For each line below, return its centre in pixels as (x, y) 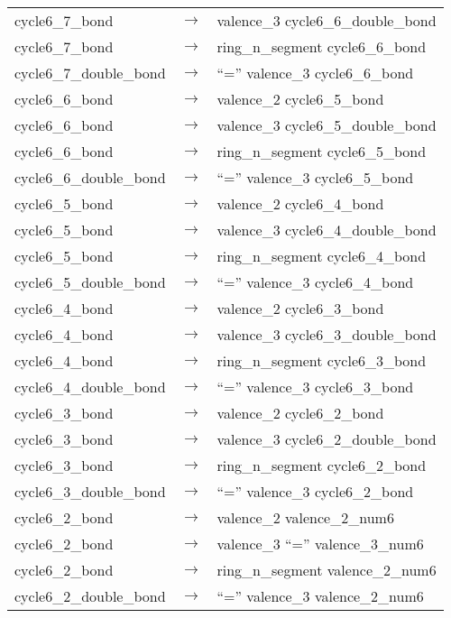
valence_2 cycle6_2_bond (300, 413)
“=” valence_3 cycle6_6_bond (315, 73)
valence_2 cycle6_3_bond (300, 308)
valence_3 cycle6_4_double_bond (327, 230)
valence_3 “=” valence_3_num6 (320, 544)
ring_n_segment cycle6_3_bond (322, 360)
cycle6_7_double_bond (90, 73)
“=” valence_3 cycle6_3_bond (315, 387)
